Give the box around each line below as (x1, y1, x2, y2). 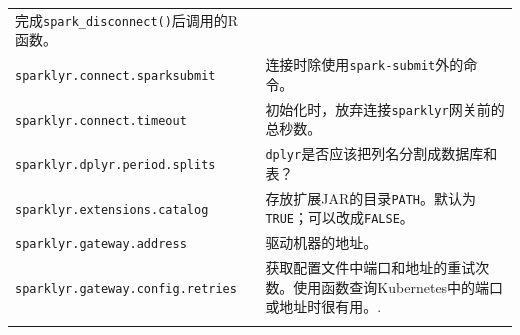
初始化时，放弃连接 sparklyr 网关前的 (265, 98, 505, 119)
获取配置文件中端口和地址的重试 (265, 257, 476, 278)
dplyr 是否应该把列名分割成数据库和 (265, 143, 498, 164)
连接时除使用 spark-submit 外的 (265, 54, 464, 75)
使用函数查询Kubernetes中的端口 (293, 276, 504, 297)
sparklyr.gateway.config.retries (15, 281, 237, 296)
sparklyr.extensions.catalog (15, 202, 209, 217)
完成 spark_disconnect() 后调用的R (15, 9, 239, 30)
